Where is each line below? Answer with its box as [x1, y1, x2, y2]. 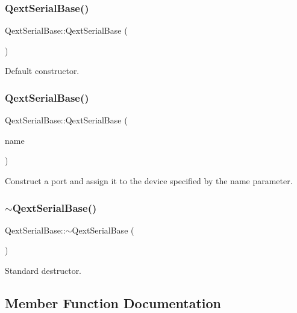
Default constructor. [5, 64, 80, 77]
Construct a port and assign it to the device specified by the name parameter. [5, 175, 293, 187]
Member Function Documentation [5, 293, 222, 312]
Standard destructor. [5, 264, 82, 276]
